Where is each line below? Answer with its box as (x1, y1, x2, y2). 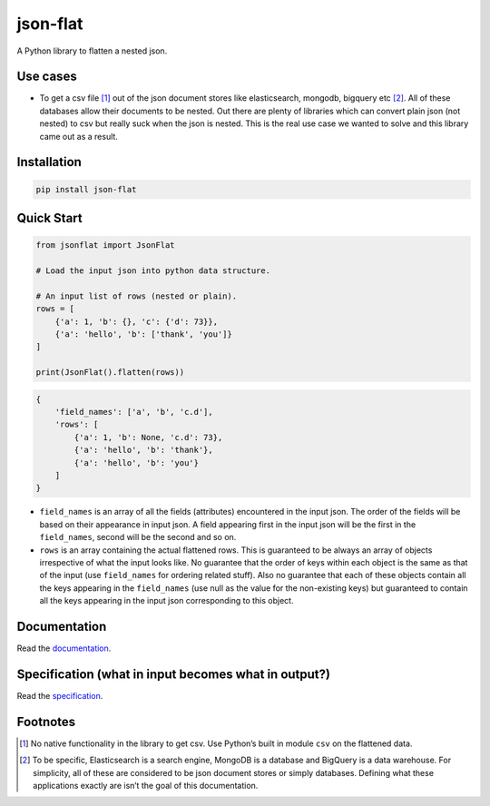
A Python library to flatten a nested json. (16, 45, 168, 56)
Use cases (16, 69, 77, 84)
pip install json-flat (35, 184, 137, 194)
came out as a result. (39, 131, 118, 142)
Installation (16, 154, 82, 170)
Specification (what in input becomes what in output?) (16, 666, 331, 682)
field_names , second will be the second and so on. (39, 532, 237, 543)
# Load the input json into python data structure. (35, 266, 271, 276)
